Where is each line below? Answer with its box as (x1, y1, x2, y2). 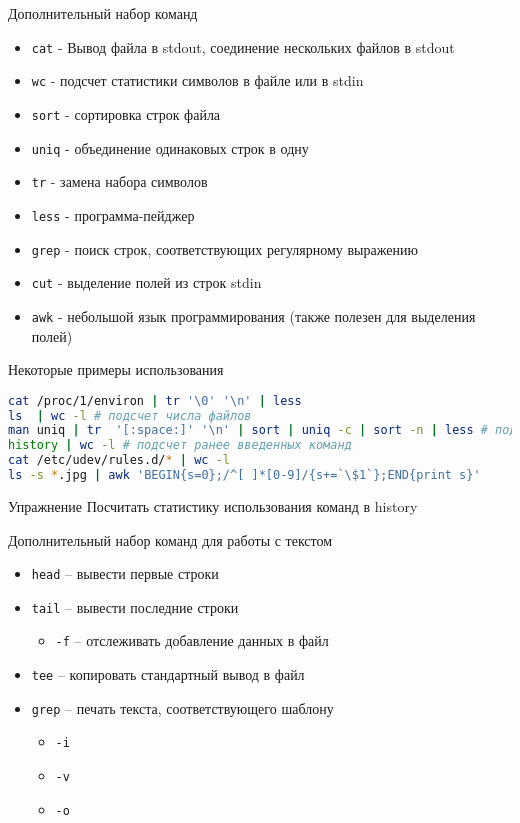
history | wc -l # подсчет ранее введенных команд (8, 438, 352, 453)
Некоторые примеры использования (8, 359, 224, 380)
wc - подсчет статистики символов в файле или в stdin (31, 70, 364, 91)
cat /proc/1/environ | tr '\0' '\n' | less (8, 393, 302, 408)
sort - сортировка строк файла (31, 103, 221, 124)
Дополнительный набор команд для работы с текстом (8, 529, 333, 550)
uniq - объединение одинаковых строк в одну (31, 137, 309, 158)
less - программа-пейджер (31, 204, 195, 225)
